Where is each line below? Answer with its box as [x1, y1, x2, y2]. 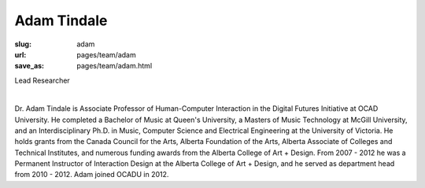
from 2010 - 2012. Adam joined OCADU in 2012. [14, 170, 169, 179]
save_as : [14, 61, 45, 71]
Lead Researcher [14, 76, 70, 85]
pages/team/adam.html [76, 61, 153, 71]
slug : [14, 39, 31, 49]
